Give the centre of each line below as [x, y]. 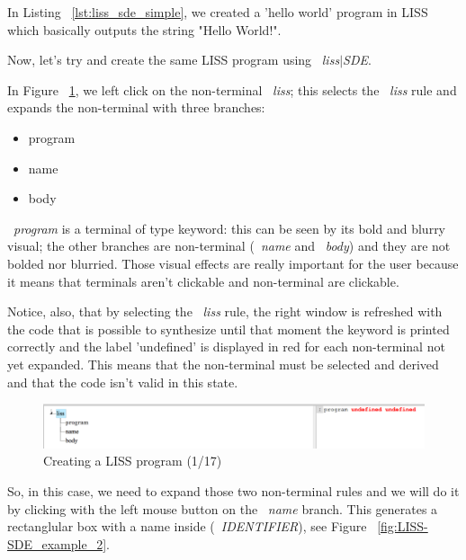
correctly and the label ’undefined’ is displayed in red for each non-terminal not [226, 347]
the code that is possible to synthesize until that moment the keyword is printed [229, 329]
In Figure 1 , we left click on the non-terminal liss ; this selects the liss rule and [232, 89]
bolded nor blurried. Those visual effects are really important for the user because [233, 263]
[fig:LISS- [403, 526]
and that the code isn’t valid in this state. [123, 382]
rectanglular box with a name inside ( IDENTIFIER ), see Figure [187, 526]
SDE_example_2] [57, 543]
